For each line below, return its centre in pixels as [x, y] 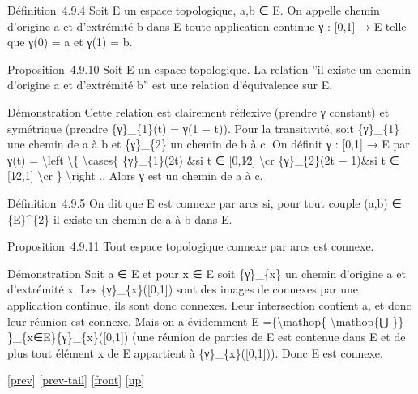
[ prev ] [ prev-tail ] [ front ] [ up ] [76, 380]
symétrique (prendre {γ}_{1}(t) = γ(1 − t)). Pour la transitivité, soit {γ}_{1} [204, 128]
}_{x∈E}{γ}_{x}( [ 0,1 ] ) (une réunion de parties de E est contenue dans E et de [207, 337]
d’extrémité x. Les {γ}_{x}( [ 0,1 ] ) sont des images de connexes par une [183, 289]
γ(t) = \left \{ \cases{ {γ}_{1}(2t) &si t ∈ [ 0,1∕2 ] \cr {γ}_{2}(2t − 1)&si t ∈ [203, 159]
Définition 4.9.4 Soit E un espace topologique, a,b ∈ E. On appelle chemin [194, 10]
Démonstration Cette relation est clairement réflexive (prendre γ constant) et [198, 111]
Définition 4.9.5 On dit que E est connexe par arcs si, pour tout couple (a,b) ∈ [205, 202]
